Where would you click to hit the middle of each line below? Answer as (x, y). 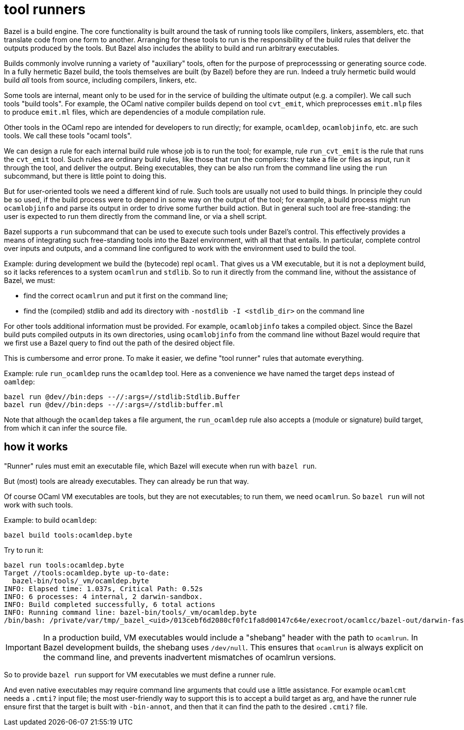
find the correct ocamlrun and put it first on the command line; (126, 295)
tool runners (45, 9)
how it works (36, 447)
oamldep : (20, 381)
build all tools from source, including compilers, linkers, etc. (101, 80)
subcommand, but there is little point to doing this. (85, 176)
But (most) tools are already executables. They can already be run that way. (127, 481)
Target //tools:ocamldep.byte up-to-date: (87, 573)
